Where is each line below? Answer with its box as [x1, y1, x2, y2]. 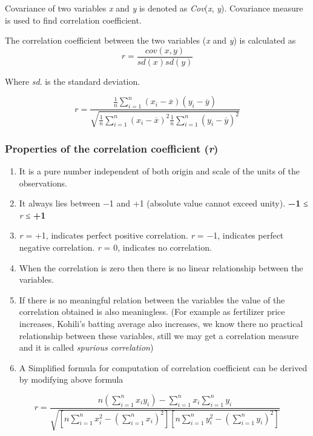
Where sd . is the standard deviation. [5, 74, 140, 87]
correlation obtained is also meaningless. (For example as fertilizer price [19, 305, 285, 318]
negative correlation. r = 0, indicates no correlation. [19, 241, 212, 254]
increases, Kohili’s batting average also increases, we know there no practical [19, 317, 303, 330]
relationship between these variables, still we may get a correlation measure [19, 329, 299, 342]
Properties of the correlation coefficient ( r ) [5, 140, 219, 156]
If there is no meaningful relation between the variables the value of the [19, 293, 285, 306]
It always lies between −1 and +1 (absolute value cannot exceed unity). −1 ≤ [19, 197, 308, 210]
